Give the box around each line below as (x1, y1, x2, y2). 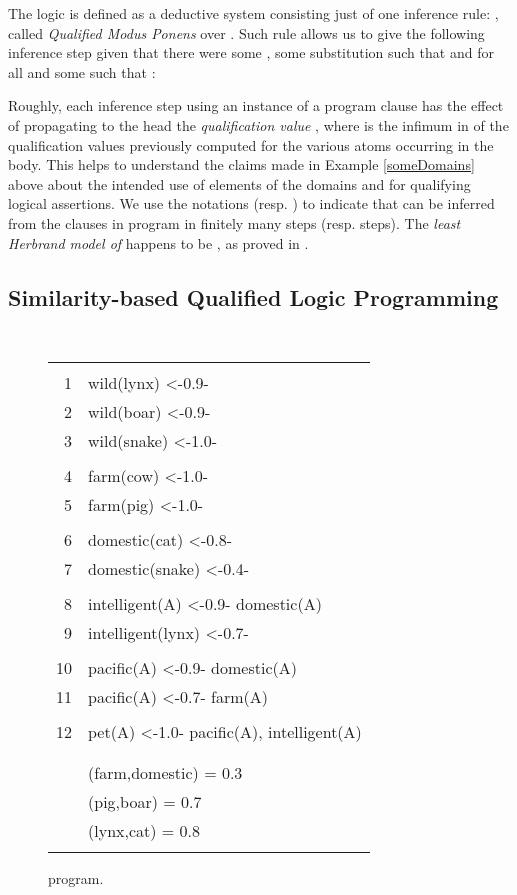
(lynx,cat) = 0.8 (88, 818, 201, 842)
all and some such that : (8, 61, 156, 82)
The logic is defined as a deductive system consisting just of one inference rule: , (8, 3, 499, 23)
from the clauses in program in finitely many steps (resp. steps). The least (8, 212, 461, 233)
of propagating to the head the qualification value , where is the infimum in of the (8, 114, 509, 135)
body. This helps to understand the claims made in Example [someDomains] (8, 154, 475, 175)
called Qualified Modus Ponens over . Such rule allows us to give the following (8, 22, 485, 43)
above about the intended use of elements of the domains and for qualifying (8, 173, 471, 194)
